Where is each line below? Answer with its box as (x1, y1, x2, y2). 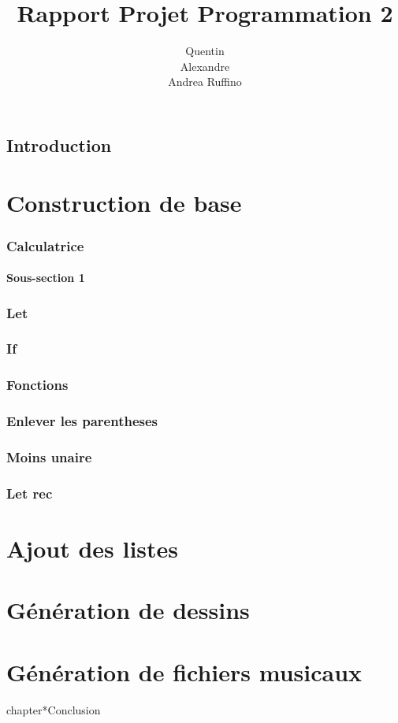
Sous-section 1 (6, 269, 85, 286)
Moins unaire (6, 447, 92, 466)
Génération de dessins (6, 594, 250, 626)
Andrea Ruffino (168, 73, 242, 90)
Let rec (6, 483, 53, 502)
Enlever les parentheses (6, 411, 158, 431)
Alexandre (180, 57, 230, 74)
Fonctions (6, 375, 69, 395)
